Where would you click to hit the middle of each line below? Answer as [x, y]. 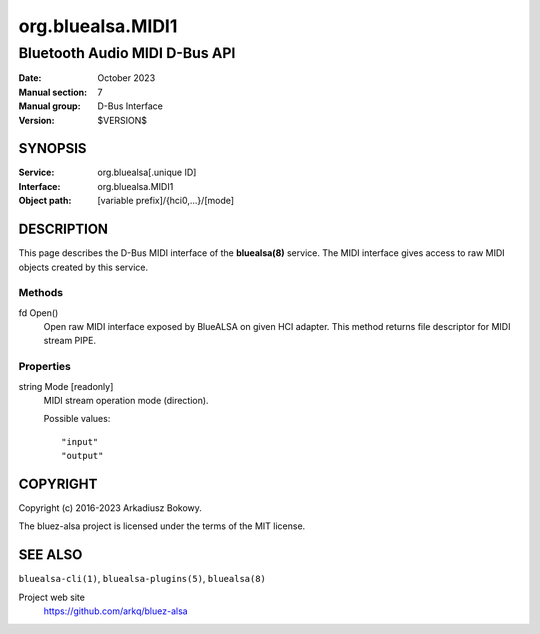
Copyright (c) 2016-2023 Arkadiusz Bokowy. [110, 508]
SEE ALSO [50, 555]
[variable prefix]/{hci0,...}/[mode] [166, 201]
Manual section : [53, 92]
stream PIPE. [70, 341]
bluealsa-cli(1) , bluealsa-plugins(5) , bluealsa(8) [142, 579]
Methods [41, 293]
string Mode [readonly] [66, 386]
